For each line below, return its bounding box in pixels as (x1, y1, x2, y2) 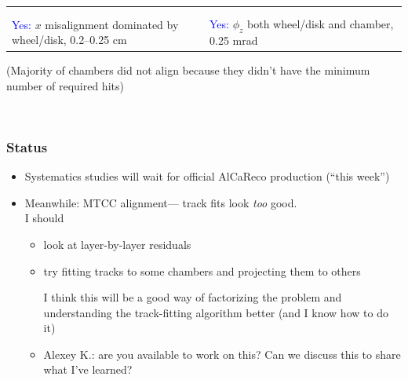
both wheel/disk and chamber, (247, 16, 394, 32)
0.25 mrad (209, 32, 258, 49)
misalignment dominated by (45, 16, 179, 32)
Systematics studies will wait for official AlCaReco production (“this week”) (24, 168, 390, 185)
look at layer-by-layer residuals (43, 236, 191, 252)
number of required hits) (6, 77, 124, 93)
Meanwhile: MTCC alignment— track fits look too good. (24, 194, 297, 210)
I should (24, 210, 64, 226)
